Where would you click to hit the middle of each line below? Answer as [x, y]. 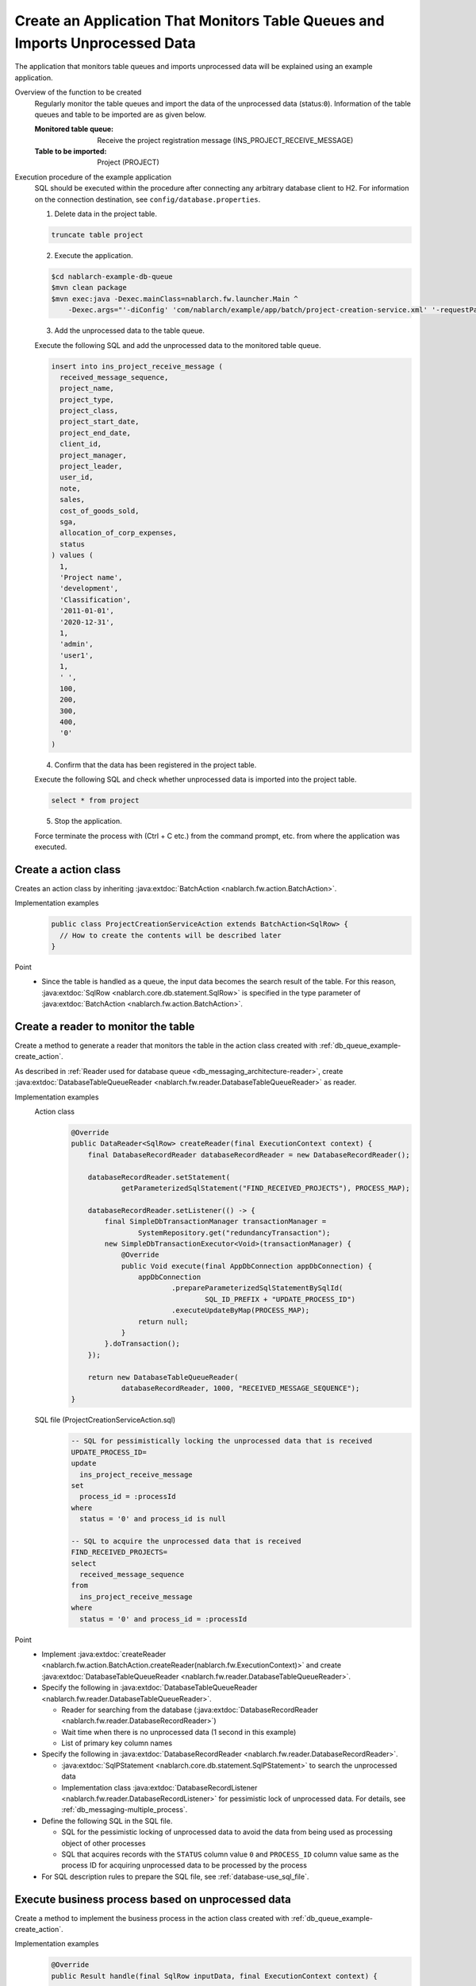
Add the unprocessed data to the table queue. [130, 330]
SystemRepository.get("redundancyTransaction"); [234, 1233]
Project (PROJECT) [128, 162]
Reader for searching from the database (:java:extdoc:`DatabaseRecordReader [190, 1710]
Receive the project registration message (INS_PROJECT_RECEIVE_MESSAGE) [225, 140]
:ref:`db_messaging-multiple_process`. [125, 1810]
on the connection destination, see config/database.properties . [148, 199]
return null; [163, 1321]
